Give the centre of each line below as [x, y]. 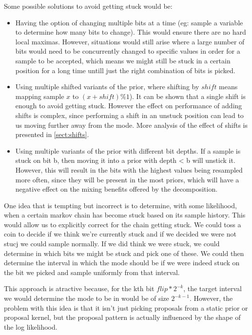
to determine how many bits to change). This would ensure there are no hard [131, 32]
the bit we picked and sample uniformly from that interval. [92, 272]
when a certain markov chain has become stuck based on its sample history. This [125, 215]
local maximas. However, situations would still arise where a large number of [130, 41]
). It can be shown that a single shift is [187, 96]
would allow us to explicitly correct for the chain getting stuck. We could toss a [123, 224]
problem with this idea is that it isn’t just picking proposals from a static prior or [126, 307]
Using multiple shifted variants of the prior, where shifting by [107, 87]
